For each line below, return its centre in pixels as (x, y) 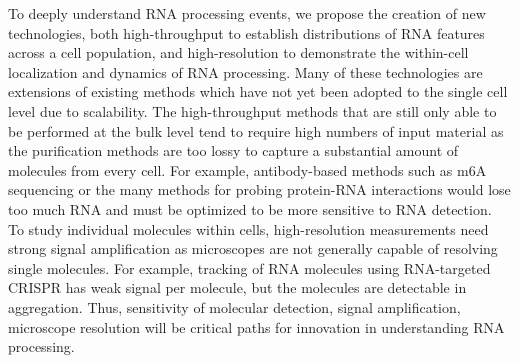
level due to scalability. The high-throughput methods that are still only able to (252, 110)
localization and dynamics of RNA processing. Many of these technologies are (245, 71)
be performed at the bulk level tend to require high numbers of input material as (256, 130)
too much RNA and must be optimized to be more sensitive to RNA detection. (250, 208)
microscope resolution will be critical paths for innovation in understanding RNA (256, 326)
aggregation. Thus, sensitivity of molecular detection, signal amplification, (234, 306)
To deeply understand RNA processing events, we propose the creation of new (247, 13)
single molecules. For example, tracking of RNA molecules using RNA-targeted (249, 267)
